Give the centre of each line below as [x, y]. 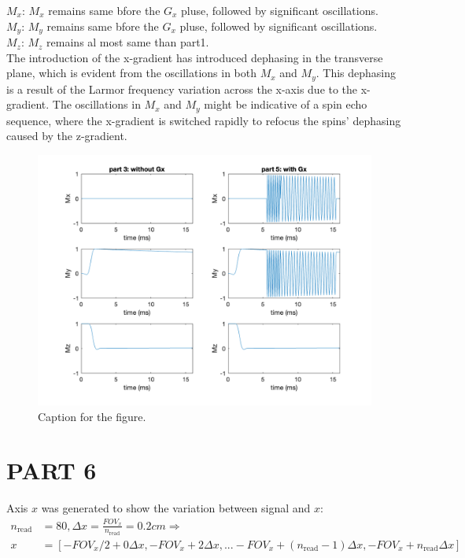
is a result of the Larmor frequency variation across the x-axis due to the [182, 89]
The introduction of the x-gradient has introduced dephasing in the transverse [195, 57]
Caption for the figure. [92, 416]
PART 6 [52, 470]
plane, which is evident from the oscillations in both [132, 73]
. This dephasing [356, 73]
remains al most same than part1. [128, 42]
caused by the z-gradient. [67, 136]
